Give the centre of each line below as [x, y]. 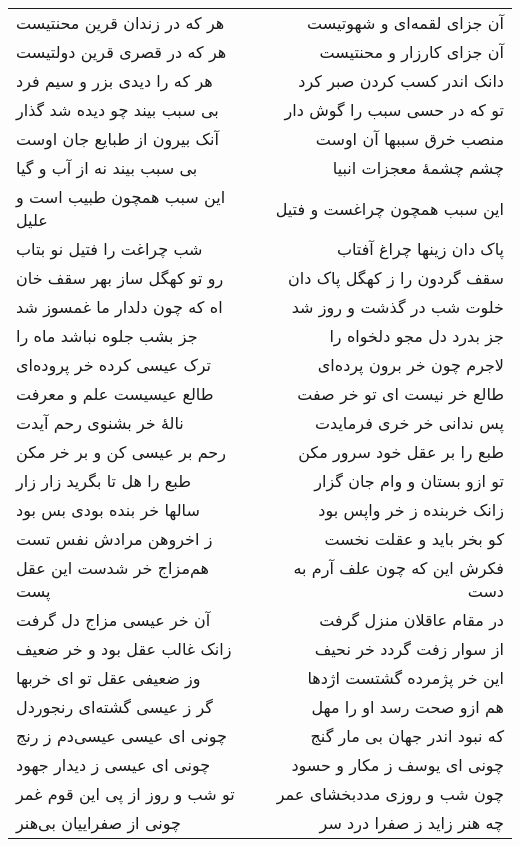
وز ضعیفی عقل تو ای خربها [108, 677]
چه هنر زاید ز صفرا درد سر [411, 822]
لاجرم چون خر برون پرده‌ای [410, 364]
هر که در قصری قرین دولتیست [121, 51]
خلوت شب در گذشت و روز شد [397, 306]
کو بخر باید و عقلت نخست [414, 538]
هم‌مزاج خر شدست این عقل [113, 567]
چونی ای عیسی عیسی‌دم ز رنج [121, 735]
